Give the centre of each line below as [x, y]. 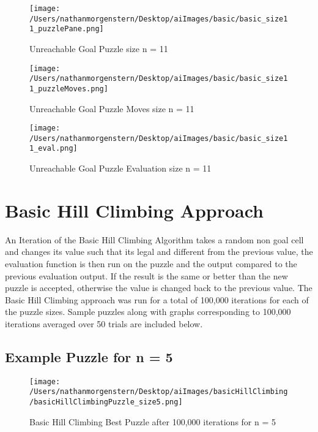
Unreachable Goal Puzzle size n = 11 [99, 48]
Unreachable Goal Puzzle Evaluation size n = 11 [120, 168]
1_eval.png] [54, 149]
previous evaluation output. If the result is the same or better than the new [146, 275]
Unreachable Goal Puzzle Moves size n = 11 [112, 108]
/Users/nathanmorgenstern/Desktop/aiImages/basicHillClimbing [159, 392]
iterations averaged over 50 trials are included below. [104, 323]
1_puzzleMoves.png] [69, 89]
